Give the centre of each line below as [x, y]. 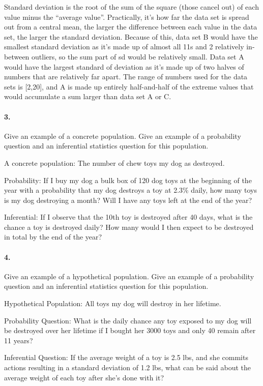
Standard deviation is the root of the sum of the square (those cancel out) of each [131, 7]
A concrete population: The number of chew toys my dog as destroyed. [114, 162]
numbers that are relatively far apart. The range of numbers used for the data [126, 77]
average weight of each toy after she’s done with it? [84, 377]
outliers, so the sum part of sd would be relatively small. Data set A [138, 56]
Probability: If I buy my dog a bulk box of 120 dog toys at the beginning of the [128, 180]
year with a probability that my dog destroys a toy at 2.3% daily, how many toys [130, 190]
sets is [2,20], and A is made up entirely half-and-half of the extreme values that [129, 86]
